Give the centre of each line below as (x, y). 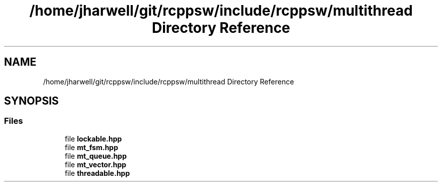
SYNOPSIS (32, 101)
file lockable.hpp (93, 138)
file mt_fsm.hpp (91, 147)
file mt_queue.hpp (96, 156)
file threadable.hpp (97, 173)
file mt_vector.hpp (96, 164)
